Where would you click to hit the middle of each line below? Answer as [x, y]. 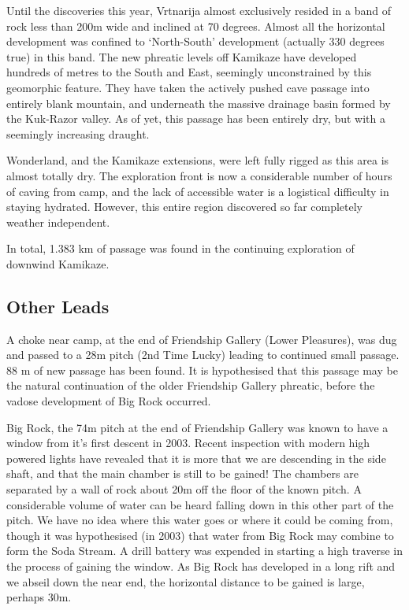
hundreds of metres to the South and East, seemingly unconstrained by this [189, 72]
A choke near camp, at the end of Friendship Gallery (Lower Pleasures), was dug [202, 339]
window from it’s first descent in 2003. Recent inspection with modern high [188, 443]
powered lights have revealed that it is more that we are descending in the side [196, 458]
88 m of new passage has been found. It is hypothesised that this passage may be [202, 370]
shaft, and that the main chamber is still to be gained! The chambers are [182, 473]
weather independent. [58, 222]
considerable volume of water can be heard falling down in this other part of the [200, 504]
